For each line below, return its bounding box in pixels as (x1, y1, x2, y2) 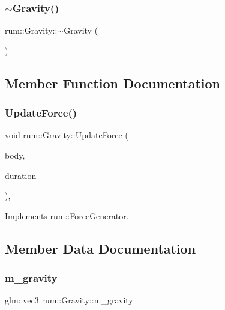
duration (5, 169, 37, 181)
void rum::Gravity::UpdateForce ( (5, 129, 128, 141)
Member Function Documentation (5, 73, 221, 92)
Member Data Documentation (5, 239, 196, 257)
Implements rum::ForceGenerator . (5, 209, 129, 222)
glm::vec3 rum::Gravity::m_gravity (5, 294, 133, 306)
